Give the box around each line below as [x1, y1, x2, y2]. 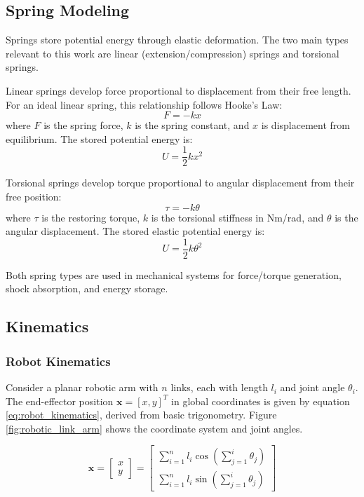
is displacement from [261, 118, 350, 132]
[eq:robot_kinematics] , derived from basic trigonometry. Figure [6, 407, 277, 422]
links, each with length [170, 380, 268, 395]
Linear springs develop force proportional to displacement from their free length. [6, 83, 351, 97]
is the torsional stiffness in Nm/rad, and [151, 210, 324, 224]
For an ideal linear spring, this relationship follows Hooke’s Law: [6, 97, 283, 111]
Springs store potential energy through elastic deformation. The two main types [6, 32, 349, 47]
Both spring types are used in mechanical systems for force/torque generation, [6, 267, 342, 282]
